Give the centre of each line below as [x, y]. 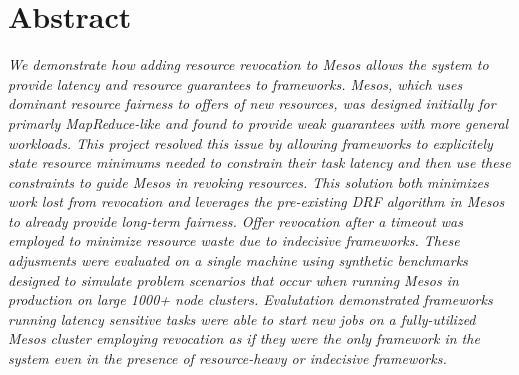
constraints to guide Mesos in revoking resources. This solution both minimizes [248, 181]
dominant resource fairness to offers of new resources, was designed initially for [252, 103]
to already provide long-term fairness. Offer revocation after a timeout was [235, 220]
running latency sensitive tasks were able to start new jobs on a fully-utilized [242, 318]
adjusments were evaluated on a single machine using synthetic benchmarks [238, 260]
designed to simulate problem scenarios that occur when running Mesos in [233, 279]
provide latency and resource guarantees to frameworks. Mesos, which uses [235, 83]
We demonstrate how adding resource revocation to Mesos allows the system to [248, 64]
